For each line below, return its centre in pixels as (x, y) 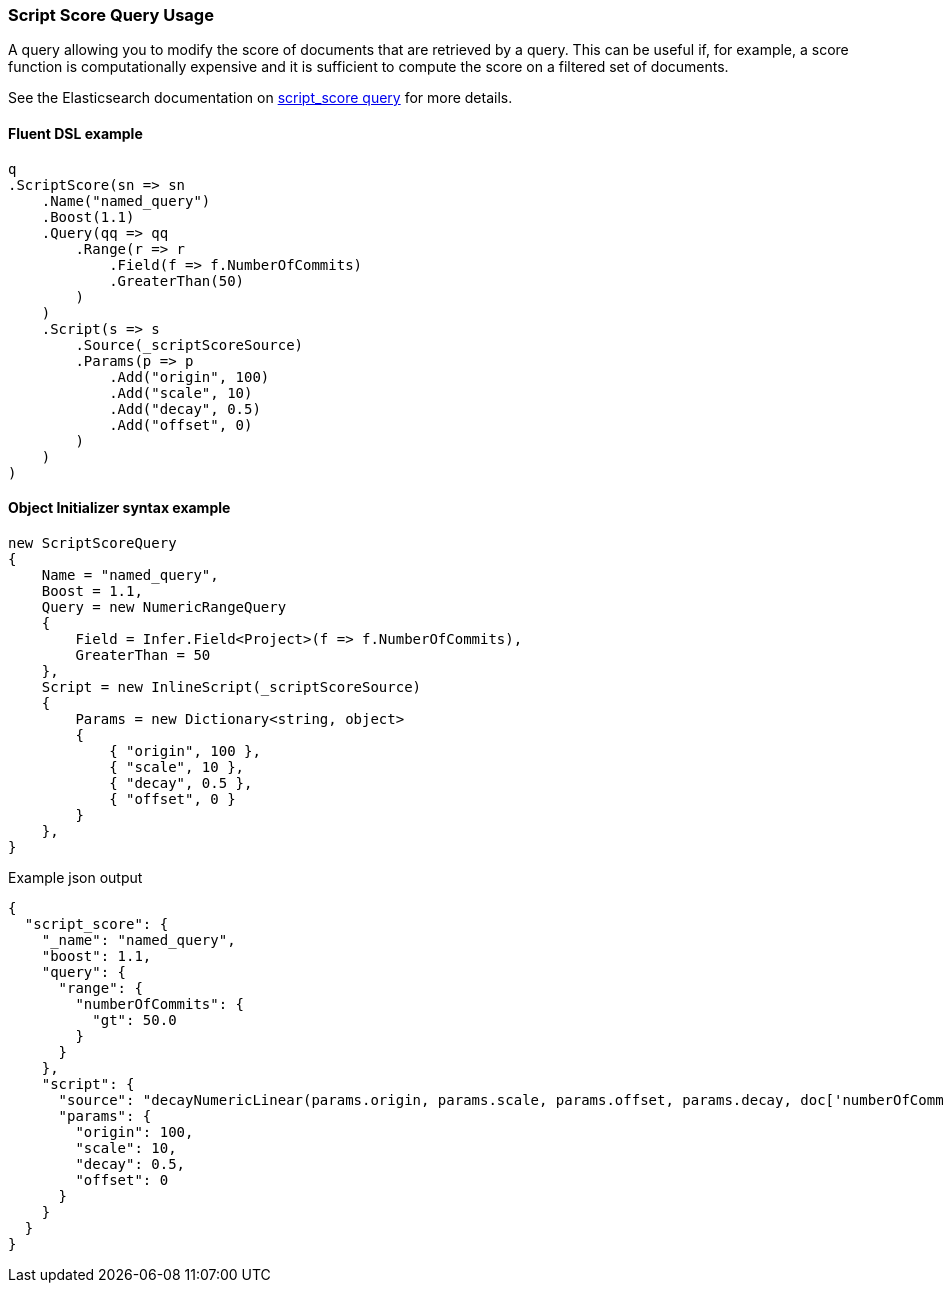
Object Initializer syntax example (119, 508)
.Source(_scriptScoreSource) (189, 344)
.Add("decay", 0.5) (185, 408)
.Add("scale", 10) (181, 392)
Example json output (75, 877)
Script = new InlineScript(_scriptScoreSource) (231, 686)
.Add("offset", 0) (181, 424)
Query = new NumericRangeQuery (164, 606)
